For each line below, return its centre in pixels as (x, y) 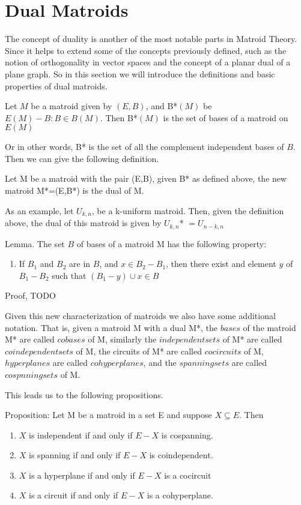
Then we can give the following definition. (82, 158)
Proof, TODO (30, 295)
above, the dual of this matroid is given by (83, 223)
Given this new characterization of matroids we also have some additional (140, 315)
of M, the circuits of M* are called (139, 351)
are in (80, 264)
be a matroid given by (71, 106)
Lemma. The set (35, 243)
